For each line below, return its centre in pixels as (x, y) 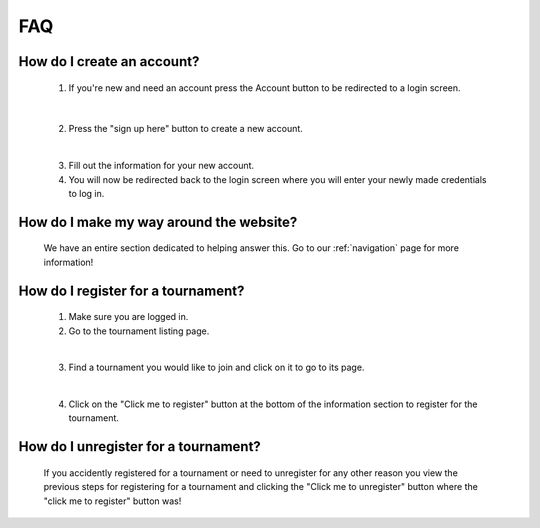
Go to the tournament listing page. (139, 331)
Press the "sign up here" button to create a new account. (186, 129)
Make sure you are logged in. (128, 317)
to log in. (86, 193)
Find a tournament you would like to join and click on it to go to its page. (216, 367)
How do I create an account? (109, 61)
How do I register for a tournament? (131, 290)
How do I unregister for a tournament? (140, 446)
